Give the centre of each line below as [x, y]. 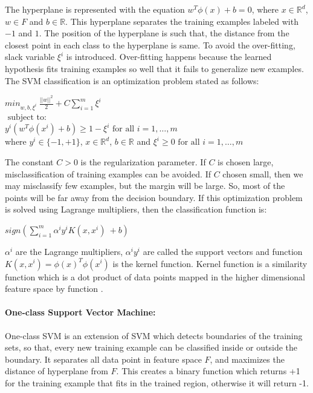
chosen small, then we [263, 173]
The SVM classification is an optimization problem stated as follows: [132, 80]
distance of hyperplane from [56, 371]
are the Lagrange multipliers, [69, 251]
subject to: [27, 117]
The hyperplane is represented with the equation [95, 9]
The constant [29, 161]
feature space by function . [54, 289]
